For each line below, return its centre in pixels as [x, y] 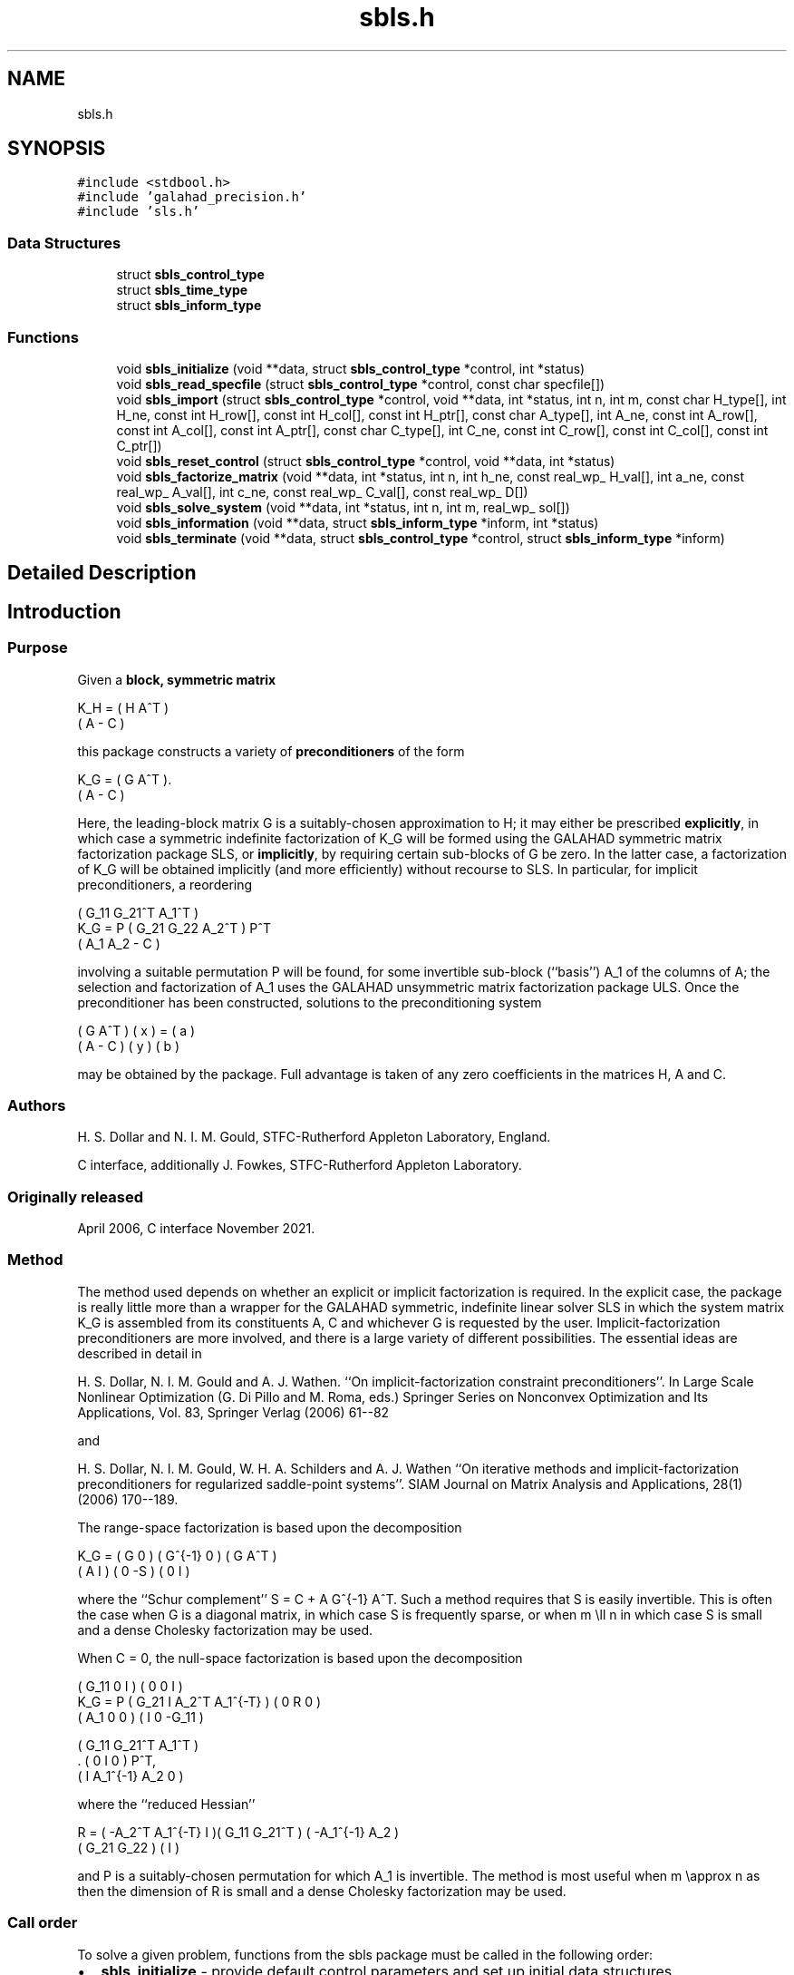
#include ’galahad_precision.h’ [192, 197]
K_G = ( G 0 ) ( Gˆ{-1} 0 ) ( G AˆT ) [177, 1555]
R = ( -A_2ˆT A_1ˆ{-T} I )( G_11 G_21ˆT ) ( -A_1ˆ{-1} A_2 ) [238, 1832]
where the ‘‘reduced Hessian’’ [166, 1804]
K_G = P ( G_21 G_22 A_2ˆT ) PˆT [174, 928]
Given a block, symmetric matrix [177, 679]
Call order [43, 1923]
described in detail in [140, 1353]
